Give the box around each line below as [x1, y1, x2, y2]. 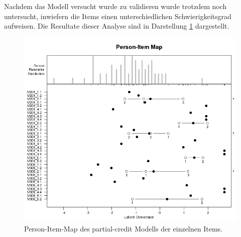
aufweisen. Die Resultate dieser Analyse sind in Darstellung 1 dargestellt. [4, 21, 229, 31]
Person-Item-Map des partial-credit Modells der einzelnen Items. [24, 223, 222, 233]
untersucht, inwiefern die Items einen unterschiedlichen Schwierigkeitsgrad [4, 11, 231, 21]
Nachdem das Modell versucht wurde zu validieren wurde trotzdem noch [4, 1, 227, 11]
